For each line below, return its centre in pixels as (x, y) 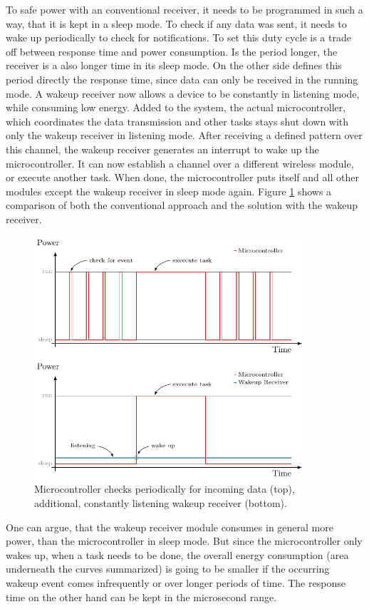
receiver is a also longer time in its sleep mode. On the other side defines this (174, 65)
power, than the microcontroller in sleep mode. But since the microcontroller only (184, 541)
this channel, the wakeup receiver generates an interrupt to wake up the (162, 149)
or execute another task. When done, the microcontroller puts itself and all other (182, 177)
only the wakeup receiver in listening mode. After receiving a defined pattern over (184, 135)
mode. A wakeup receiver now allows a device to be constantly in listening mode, (183, 93)
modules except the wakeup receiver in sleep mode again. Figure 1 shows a (169, 191)
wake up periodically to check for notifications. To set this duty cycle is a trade (178, 37)
